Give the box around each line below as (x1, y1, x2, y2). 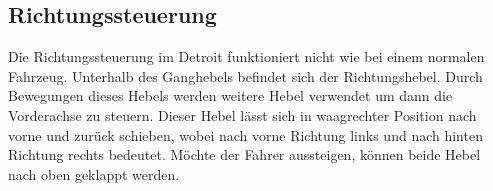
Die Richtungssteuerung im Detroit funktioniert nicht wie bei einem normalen (8, 46, 485, 67)
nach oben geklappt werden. (8, 163, 180, 184)
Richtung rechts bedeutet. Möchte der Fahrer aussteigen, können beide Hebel (8, 144, 481, 165)
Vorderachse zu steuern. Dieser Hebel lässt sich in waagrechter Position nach (8, 104, 477, 125)
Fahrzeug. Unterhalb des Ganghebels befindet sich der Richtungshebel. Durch (8, 65, 483, 86)
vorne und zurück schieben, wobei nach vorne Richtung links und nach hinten (8, 124, 483, 145)
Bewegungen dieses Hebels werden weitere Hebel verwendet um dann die (8, 85, 453, 106)
